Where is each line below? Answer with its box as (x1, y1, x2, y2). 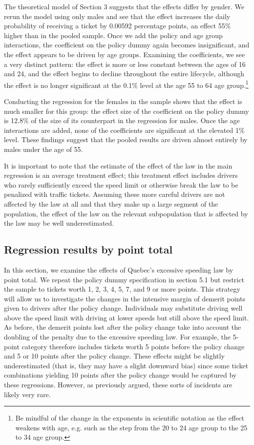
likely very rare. (4, 389, 51, 399)
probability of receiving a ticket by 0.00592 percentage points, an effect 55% (4, 21, 231, 31)
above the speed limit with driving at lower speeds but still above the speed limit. (4, 312, 249, 322)
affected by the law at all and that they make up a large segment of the (4, 198, 218, 209)
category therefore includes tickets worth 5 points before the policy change (21, 341, 245, 351)
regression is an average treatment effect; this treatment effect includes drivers (4, 170, 238, 180)
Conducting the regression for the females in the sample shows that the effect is (4, 96, 242, 106)
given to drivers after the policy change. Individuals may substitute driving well (4, 303, 243, 313)
